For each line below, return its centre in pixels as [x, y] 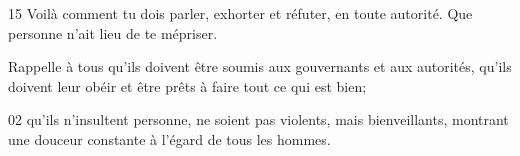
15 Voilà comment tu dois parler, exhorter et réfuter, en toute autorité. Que [240, 13]
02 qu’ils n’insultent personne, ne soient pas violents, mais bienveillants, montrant [258, 119]
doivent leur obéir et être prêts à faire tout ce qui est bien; [187, 85]
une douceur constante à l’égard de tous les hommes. [169, 138]
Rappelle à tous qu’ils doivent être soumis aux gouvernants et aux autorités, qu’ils [260, 66]
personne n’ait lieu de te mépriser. [113, 32]
